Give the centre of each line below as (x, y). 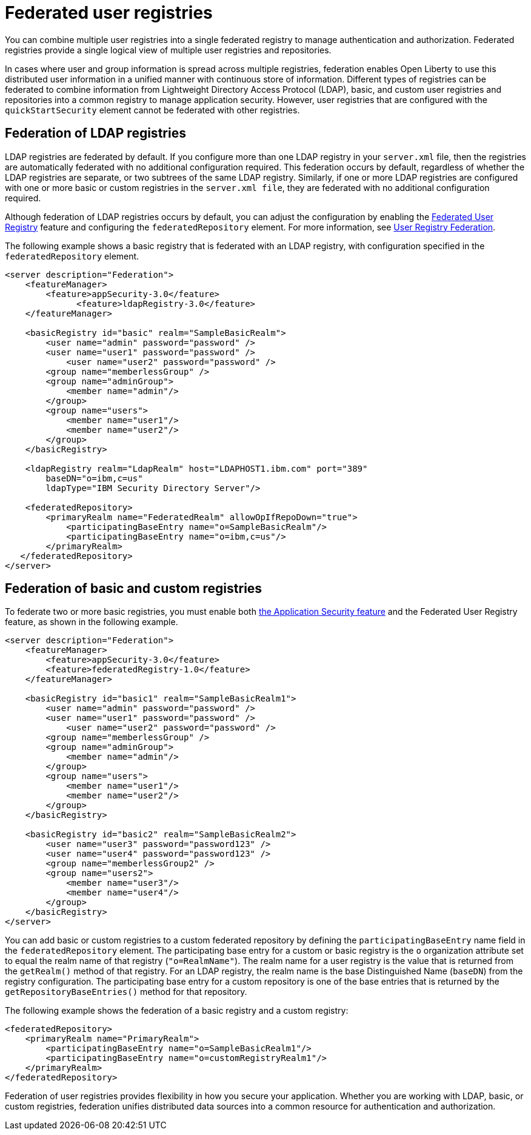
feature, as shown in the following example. (92, 622)
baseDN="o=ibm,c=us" (94, 478)
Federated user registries (109, 13)
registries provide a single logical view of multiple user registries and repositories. (168, 50)
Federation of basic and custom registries (134, 589)
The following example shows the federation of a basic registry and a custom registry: (177, 1011)
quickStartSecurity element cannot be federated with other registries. (152, 110)
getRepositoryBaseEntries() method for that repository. (126, 992)
